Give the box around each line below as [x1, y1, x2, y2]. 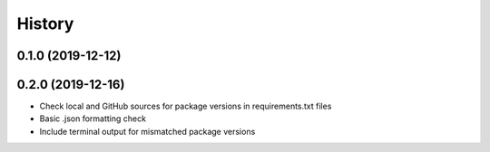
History [16, 14, 74, 33]
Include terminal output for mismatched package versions [39, 126, 256, 137]
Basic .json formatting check [39, 113, 147, 124]
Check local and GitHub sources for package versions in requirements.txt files [39, 100, 332, 112]
